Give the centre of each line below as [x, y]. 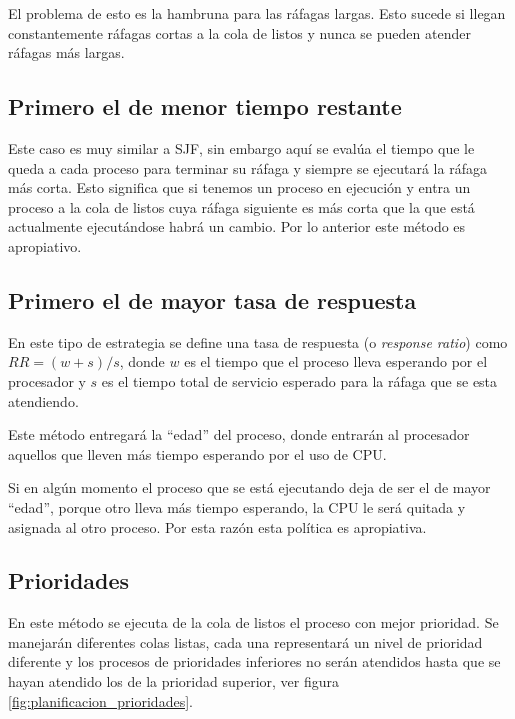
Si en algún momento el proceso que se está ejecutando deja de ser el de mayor [249, 487]
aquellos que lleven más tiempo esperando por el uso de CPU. [197, 453]
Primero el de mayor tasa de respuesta [212, 299]
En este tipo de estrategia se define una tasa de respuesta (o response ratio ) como [258, 341]
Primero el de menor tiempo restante [205, 106]
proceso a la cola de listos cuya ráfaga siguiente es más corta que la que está [241, 206]
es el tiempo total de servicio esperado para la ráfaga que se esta [299, 380]
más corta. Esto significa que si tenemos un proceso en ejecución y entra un [239, 187]
